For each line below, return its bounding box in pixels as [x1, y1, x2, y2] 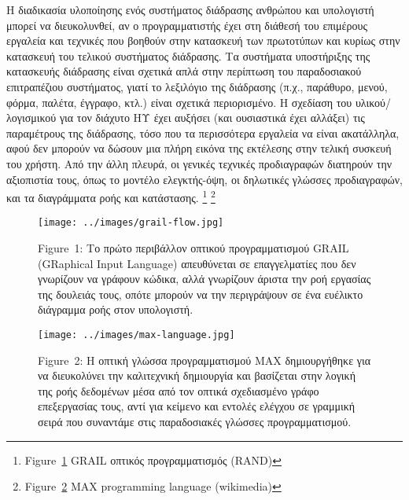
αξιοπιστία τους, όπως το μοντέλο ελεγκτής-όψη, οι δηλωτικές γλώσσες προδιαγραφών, [6, 171, 403, 187]
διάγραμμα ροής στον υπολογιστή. [38, 301, 193, 318]
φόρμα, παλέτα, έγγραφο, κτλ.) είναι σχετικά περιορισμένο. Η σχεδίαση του [6, 94, 352, 110]
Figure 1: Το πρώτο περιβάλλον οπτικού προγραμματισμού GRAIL [38, 240, 349, 256]
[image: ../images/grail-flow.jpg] [38, 217, 224, 229]
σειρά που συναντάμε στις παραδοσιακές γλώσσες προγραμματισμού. [38, 414, 352, 430]
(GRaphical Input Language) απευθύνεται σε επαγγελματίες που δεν [38, 255, 356, 271]
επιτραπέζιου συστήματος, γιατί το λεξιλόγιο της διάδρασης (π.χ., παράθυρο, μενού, [6, 78, 388, 94]
